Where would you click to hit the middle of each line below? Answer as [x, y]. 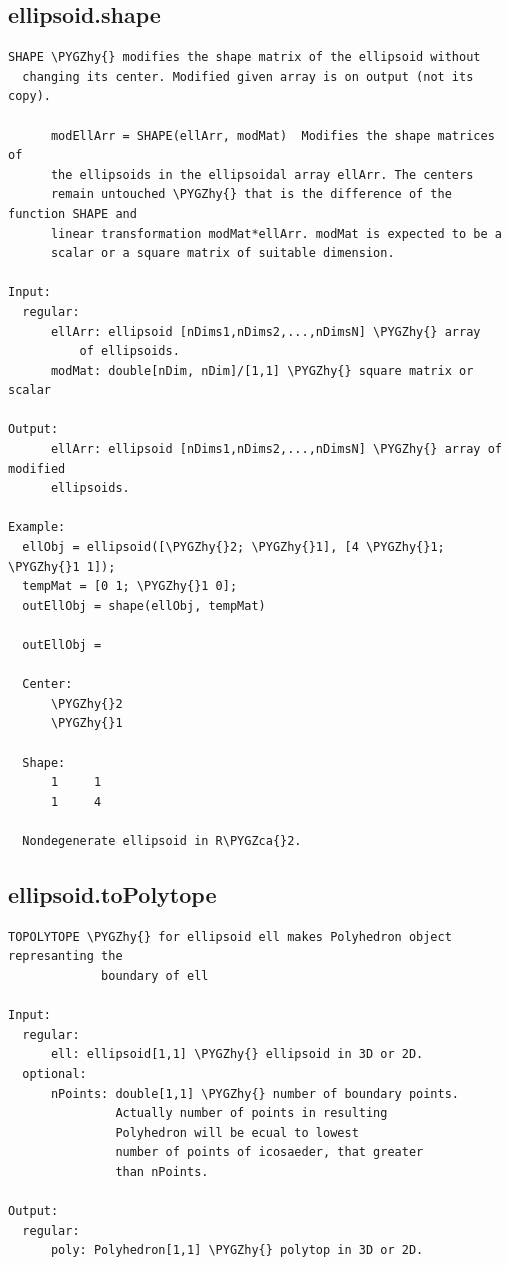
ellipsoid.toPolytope [112, 893]
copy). [29, 96]
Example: [37, 527]
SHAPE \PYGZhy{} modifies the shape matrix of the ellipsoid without [244, 57]
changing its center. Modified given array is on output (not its [248, 76]
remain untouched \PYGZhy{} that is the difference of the [251, 194]
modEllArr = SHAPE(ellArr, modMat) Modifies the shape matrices [272, 135]
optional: [54, 1073]
